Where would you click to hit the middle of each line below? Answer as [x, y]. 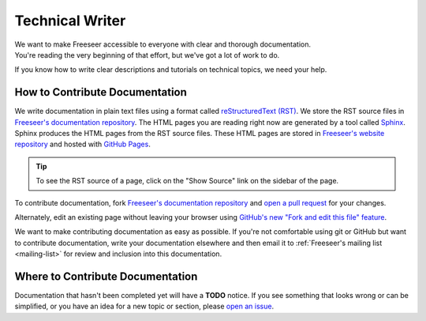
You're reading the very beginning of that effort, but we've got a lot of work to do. [147, 55]
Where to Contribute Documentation [106, 276]
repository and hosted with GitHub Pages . [83, 144]
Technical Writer [70, 21]
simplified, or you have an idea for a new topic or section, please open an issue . [144, 306]
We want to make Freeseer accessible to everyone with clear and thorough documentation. [163, 44]
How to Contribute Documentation [101, 92]
